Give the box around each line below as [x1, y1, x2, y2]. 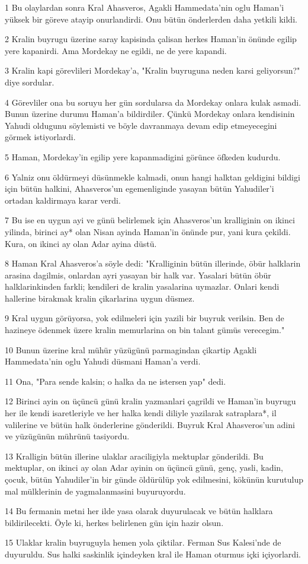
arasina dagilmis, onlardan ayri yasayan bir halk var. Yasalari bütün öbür [5, 268, 271, 281]
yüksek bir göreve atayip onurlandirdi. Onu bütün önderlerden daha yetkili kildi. [5, 12, 297, 25]
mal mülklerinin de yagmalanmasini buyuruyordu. [5, 484, 186, 497]
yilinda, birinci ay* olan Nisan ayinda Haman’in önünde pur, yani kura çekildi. [5, 225, 291, 237]
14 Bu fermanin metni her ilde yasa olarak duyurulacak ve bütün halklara [5, 505, 273, 517]
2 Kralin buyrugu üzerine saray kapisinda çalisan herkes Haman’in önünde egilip [5, 33, 297, 45]
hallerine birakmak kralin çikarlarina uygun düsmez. [5, 291, 195, 304]
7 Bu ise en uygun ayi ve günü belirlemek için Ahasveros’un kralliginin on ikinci [5, 214, 295, 226]
